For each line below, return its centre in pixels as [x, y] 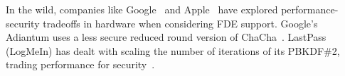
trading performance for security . [80, 64]
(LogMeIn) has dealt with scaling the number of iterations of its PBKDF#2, [173, 50]
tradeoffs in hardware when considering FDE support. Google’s [180, 23]
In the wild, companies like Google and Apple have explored [142, 9]
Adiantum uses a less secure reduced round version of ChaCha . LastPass [166, 37]
